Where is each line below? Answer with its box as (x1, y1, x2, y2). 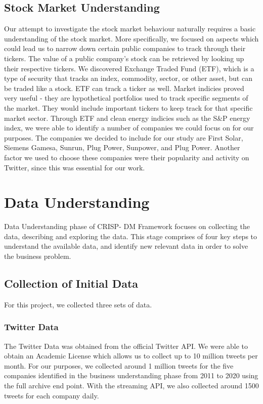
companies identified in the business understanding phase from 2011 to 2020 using (4, 370, 258, 381)
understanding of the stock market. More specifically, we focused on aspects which (4, 33, 259, 43)
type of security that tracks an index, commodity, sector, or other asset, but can (4, 73, 252, 83)
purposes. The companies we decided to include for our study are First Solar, (4, 132, 243, 143)
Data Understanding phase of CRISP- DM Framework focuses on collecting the (4, 221, 250, 232)
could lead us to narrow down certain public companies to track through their (4, 43, 246, 54)
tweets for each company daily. (4, 390, 99, 400)
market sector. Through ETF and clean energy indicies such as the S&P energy (4, 112, 250, 123)
